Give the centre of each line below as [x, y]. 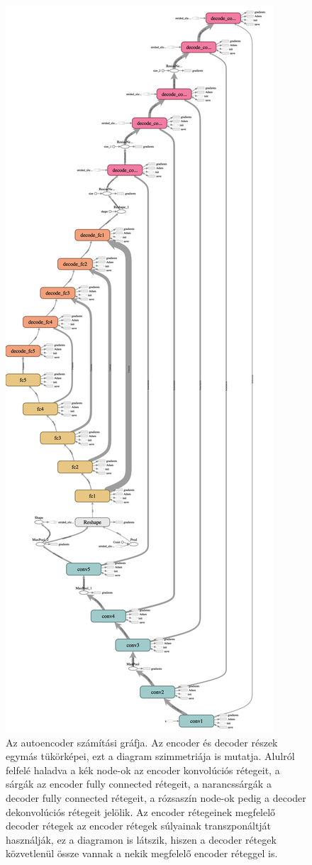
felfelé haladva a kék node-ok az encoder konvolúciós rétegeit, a [143, 770]
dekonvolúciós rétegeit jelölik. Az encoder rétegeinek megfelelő [141, 811]
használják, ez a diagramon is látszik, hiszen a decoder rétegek [141, 839]
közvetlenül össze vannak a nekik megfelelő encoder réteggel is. [142, 853]
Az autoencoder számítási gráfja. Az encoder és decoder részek [142, 742]
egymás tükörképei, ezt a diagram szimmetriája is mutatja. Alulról [150, 756]
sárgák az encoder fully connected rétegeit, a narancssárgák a [139, 784]
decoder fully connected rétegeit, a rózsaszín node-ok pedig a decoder [156, 797]
